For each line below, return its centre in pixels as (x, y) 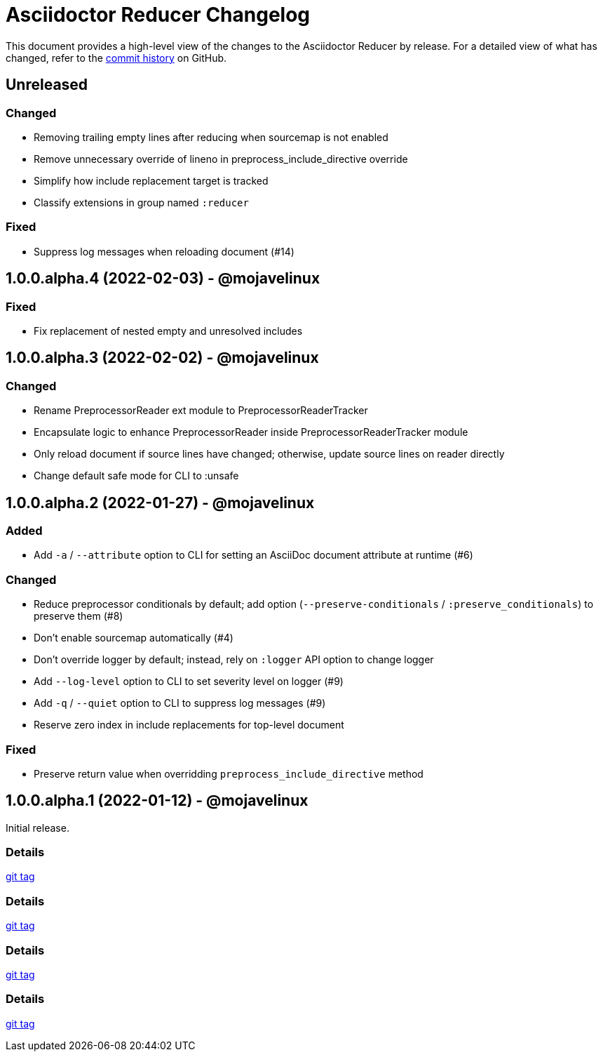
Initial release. (38, 827)
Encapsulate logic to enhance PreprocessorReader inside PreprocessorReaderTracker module (251, 432)
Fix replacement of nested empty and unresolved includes (168, 331)
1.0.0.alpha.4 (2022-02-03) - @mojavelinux (163, 279)
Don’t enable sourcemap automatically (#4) (134, 638)
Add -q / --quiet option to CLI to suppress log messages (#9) (180, 703)
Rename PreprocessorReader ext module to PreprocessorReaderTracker (201, 411)
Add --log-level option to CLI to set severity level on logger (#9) (189, 682)
